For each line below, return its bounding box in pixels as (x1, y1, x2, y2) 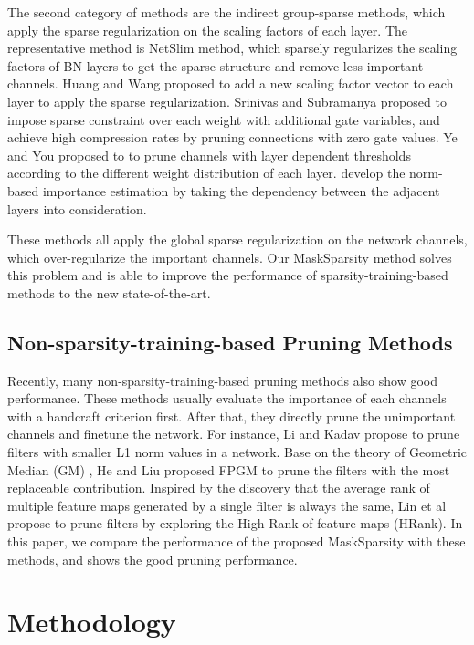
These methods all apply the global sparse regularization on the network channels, (7, 230, 468, 249)
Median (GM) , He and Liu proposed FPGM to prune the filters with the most (7, 460, 450, 479)
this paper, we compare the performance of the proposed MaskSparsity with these (7, 532, 466, 551)
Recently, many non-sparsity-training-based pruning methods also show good (7, 370, 437, 390)
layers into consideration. (7, 199, 147, 218)
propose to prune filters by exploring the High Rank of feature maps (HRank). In (7, 514, 463, 533)
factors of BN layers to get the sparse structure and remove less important (7, 56, 424, 75)
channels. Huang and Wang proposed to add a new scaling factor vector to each (7, 74, 454, 93)
